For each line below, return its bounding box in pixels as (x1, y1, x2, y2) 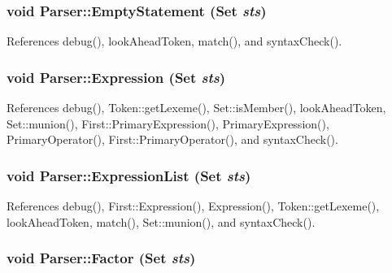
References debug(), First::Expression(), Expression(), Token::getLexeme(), (7, 197, 380, 214)
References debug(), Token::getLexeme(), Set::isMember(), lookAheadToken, (7, 99, 386, 116)
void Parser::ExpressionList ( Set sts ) (7, 165, 251, 185)
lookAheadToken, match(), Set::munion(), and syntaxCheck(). (7, 213, 316, 230)
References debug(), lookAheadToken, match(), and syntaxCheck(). (7, 32, 342, 50)
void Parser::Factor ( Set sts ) (7, 248, 196, 268)
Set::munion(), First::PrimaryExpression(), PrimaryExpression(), (7, 115, 329, 132)
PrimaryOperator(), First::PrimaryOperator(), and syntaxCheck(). (7, 131, 338, 148)
